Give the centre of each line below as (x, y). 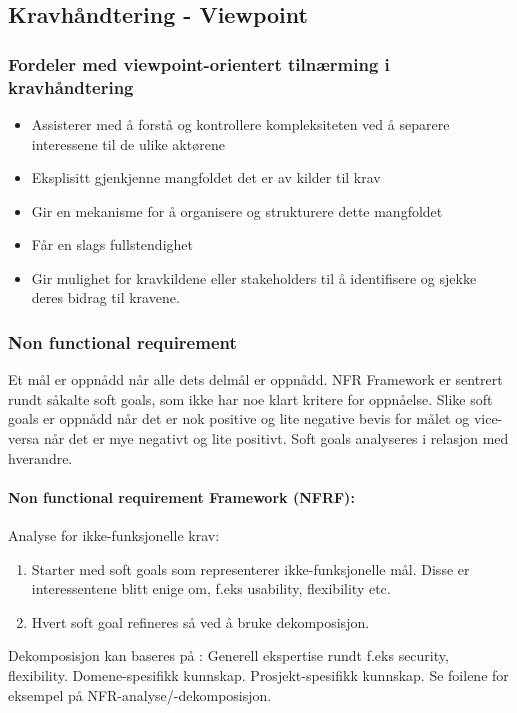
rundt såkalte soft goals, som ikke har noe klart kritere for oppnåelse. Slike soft (250, 398)
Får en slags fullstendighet (112, 244)
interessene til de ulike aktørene (128, 143)
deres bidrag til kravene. (105, 297)
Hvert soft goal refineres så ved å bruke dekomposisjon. (200, 621)
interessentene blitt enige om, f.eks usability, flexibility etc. (211, 588)
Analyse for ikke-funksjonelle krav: (114, 535)
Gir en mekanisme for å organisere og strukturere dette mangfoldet (237, 210)
